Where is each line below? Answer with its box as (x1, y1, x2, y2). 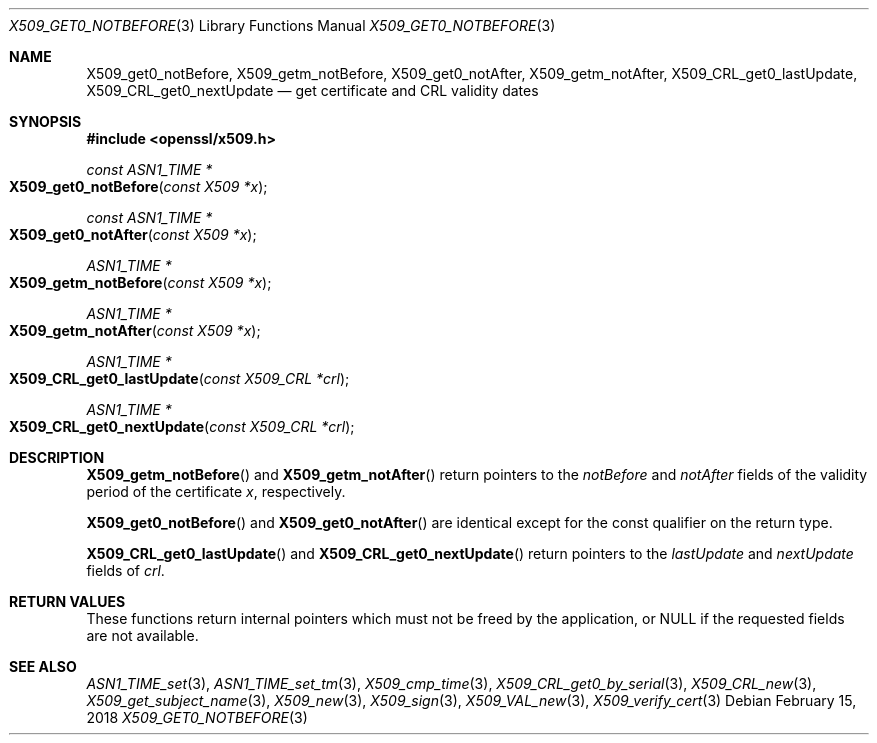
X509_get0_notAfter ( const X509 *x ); (9, 226, 257, 243)
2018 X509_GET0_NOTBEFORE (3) (86, 709, 308, 726)
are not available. (86, 627, 199, 644)
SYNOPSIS (9, 113, 82, 130)
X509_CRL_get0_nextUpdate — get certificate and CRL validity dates (86, 82, 539, 99)
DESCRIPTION (9, 449, 105, 466)
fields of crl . (86, 562, 165, 579)
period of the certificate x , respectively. (86, 483, 346, 500)
